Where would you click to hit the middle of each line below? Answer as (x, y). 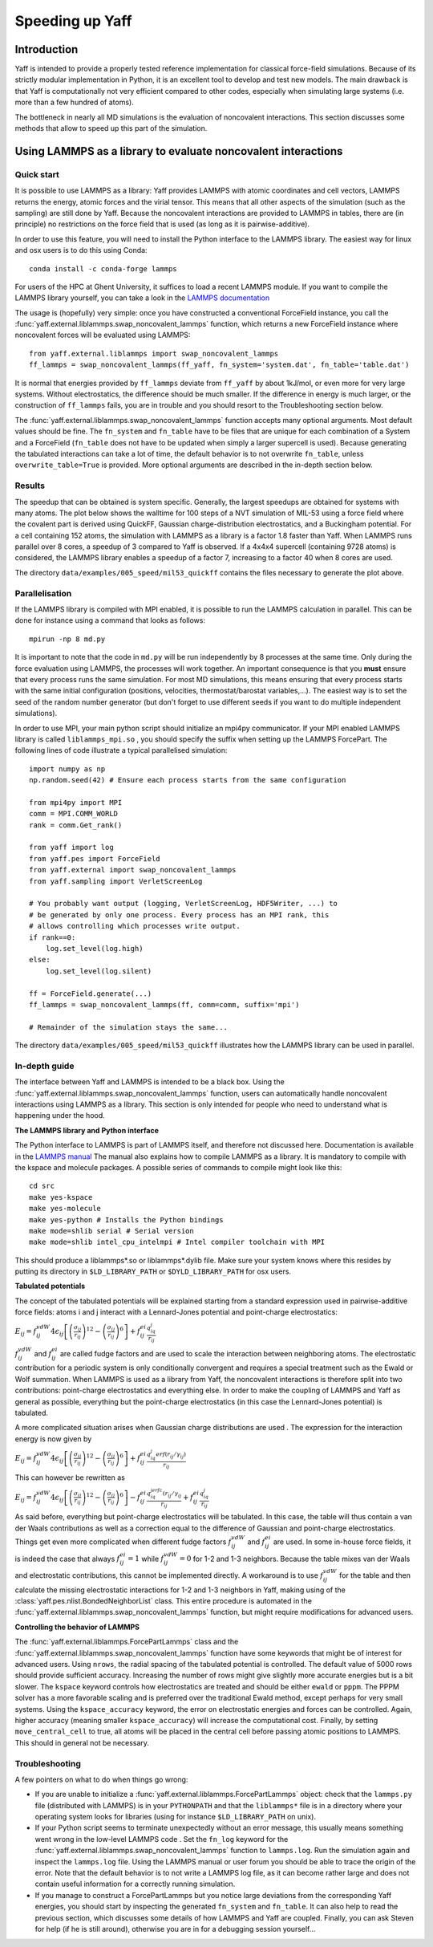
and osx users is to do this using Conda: (81, 250)
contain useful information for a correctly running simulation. (135, 1884)
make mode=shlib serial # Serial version (111, 1231)
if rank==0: (53, 937)
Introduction (47, 49)
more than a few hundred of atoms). (74, 102)
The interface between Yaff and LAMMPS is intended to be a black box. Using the (150, 1082)
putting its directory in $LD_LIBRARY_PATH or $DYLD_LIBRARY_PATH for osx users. (153, 1271)
